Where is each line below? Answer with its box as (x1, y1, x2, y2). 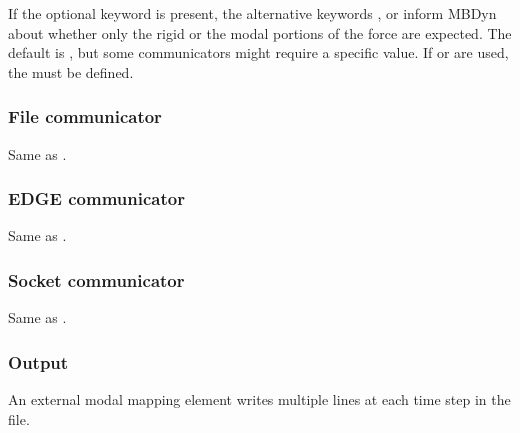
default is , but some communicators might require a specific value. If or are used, (8, 42, 509, 63)
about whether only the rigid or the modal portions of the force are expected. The (8, 22, 512, 43)
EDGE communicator (8, 186, 185, 211)
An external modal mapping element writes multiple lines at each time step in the (8, 389, 511, 410)
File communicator (8, 104, 162, 129)
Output (8, 349, 69, 374)
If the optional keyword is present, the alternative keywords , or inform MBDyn (8, 3, 497, 23)
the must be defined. (8, 61, 134, 82)
